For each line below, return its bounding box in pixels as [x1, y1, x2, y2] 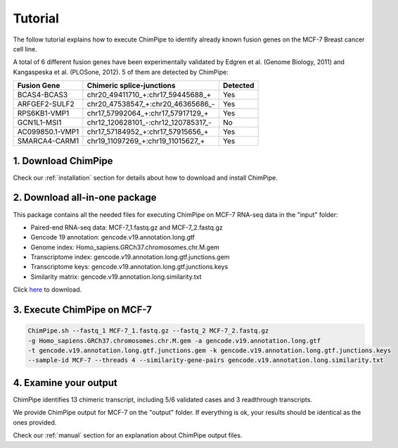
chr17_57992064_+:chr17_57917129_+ [86, 108, 209, 118]
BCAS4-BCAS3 [17, 90, 68, 100]
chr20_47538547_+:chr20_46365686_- [86, 99, 215, 109]
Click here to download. [13, 285, 82, 294]
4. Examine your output [13, 377, 117, 389]
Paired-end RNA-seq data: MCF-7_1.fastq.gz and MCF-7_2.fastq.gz [30, 223, 223, 232]
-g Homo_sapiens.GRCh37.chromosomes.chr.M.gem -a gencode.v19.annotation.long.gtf [27, 337, 321, 344]
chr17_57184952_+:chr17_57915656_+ [86, 127, 209, 137]
